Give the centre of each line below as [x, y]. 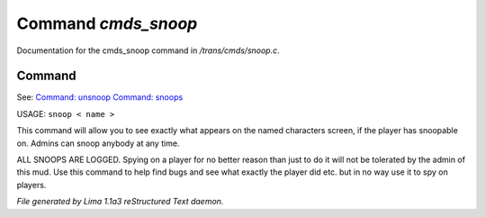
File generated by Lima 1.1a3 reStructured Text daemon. [120, 202]
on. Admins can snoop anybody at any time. [98, 143]
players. [31, 185]
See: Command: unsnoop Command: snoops [100, 97]
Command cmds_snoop [107, 23]
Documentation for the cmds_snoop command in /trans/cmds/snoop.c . [148, 50]
